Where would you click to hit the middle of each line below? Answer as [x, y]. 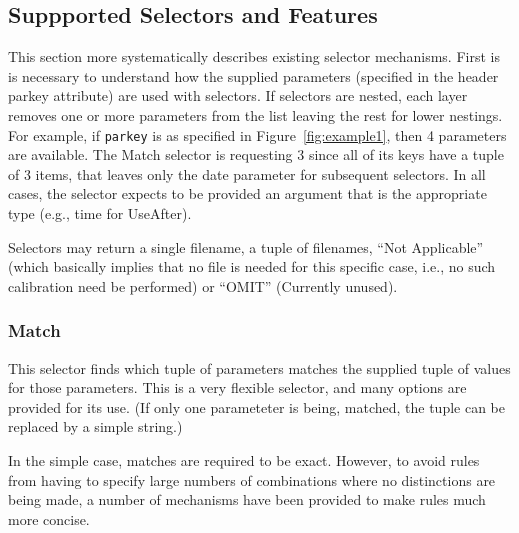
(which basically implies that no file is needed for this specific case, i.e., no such [252, 266]
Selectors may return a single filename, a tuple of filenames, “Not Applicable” [246, 246]
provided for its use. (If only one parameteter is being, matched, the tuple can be [256, 406]
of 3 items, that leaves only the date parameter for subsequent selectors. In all [247, 173]
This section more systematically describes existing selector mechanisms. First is [254, 56]
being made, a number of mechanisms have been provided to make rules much [247, 499]
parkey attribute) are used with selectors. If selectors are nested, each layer [238, 95]
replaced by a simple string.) [95, 426]
